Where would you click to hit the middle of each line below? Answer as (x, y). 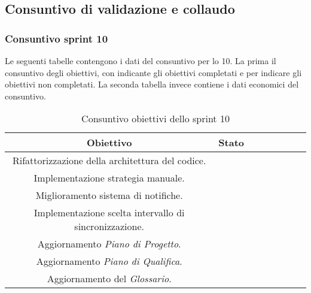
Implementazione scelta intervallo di (109, 213)
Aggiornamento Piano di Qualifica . (109, 261)
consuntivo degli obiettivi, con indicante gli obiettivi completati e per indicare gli (153, 72)
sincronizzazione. (109, 226)
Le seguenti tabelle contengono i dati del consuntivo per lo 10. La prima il (141, 61)
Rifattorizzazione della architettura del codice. (109, 161)
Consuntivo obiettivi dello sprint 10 (155, 119)
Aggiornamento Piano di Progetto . (109, 244)
